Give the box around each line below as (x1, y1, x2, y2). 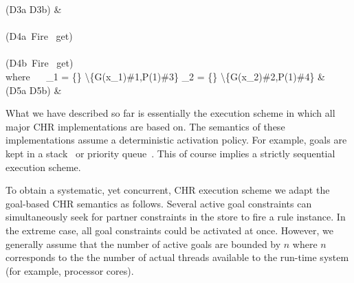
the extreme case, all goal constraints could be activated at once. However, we (5, 223, 334, 237)
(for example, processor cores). (5, 263, 134, 278)
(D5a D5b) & (5, 82, 62, 97)
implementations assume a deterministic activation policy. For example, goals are (5, 133, 347, 147)
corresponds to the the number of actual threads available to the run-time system (5, 250, 349, 264)
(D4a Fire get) (5, 29, 73, 43)
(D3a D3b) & (5, 2, 62, 16)
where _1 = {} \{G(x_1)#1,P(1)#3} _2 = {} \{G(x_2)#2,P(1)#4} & (5, 69, 325, 83)
